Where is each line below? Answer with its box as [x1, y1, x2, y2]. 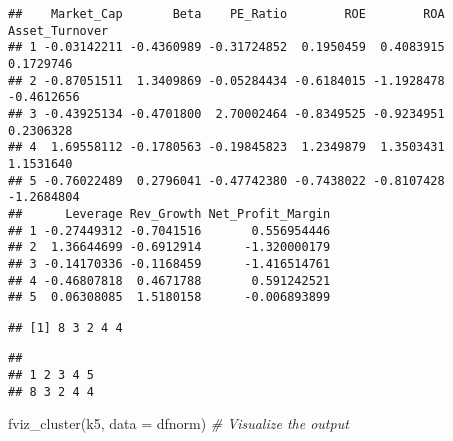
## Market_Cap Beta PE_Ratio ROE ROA [8, 7, 445, 21]
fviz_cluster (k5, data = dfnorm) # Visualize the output [8, 413, 349, 434]
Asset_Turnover [8, 23, 109, 38]
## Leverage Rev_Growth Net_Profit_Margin [8, 206, 331, 221]
